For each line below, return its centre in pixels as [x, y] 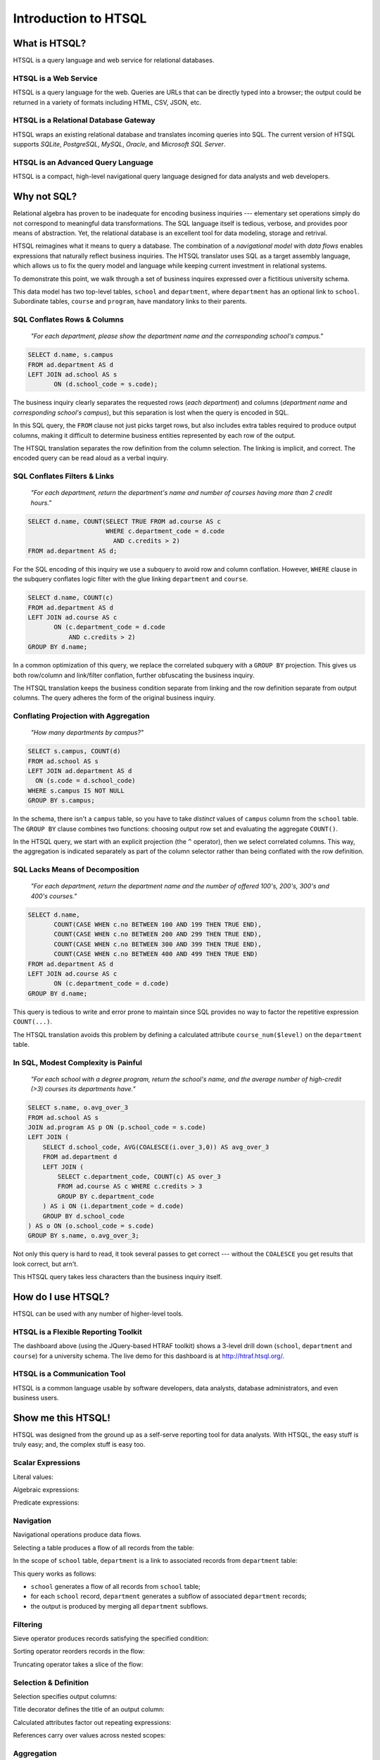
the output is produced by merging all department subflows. [119, 1606]
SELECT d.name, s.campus [71, 355]
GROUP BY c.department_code [106, 1196]
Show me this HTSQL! [62, 1418]
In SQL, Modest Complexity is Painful [77, 1062]
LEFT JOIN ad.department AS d [80, 771]
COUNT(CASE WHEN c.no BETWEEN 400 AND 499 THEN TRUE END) [156, 954]
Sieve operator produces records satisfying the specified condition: [111, 1638]
